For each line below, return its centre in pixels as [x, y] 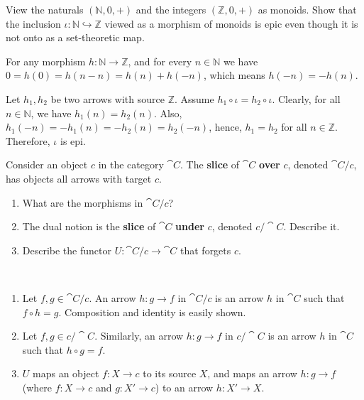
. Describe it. [311, 226]
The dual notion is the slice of [89, 226]
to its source [170, 373]
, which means [234, 75]
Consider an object [47, 164]
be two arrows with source [107, 98]
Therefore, [28, 140]
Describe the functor [67, 250]
